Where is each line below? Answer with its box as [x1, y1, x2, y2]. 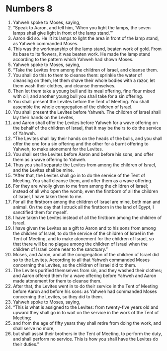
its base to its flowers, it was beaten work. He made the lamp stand [12, 51, 151, 57]
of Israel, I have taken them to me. [12, 193, 83, 199]
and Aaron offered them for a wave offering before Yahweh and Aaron [12, 273, 157, 279]
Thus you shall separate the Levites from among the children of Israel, [12, 162, 157, 168]
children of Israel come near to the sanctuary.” [12, 246, 108, 252]
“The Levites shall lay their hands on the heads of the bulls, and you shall [12, 135, 163, 141]
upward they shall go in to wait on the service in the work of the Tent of [12, 309, 159, 315]
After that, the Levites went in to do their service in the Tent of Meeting [12, 283, 158, 289]
